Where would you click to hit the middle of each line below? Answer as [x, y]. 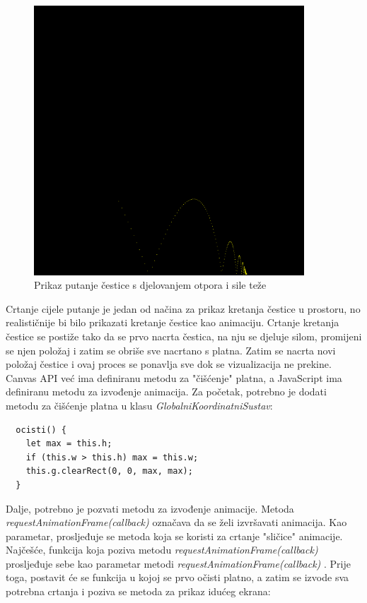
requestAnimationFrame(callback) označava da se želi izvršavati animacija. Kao [176, 522]
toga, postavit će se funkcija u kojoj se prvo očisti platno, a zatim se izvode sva [177, 577]
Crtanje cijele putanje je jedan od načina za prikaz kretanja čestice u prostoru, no [183, 308]
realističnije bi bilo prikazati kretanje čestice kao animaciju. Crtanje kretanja [173, 322]
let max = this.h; [69, 444]
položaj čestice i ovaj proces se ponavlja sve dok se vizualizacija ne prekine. [169, 364]
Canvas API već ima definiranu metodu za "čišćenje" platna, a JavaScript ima [174, 377]
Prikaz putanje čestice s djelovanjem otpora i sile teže [150, 285]
